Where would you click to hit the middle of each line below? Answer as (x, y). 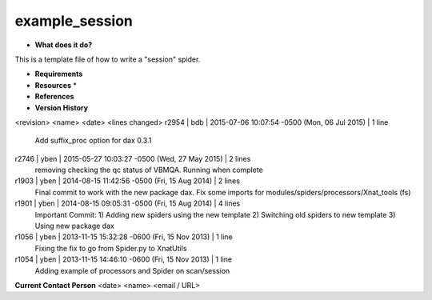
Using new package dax (75, 226)
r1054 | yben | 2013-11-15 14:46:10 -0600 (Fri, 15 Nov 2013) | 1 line (123, 259)
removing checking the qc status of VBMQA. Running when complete (149, 170)
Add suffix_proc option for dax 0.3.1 (93, 141)
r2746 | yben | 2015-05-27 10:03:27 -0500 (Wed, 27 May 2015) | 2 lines (133, 158)
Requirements (59, 74)
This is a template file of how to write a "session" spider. (108, 59)
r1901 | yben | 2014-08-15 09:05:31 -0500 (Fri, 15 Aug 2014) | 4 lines (128, 203)
